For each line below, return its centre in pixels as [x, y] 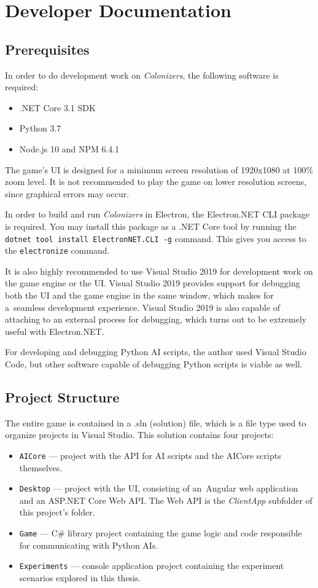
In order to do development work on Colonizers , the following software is [142, 75]
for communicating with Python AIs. [89, 545]
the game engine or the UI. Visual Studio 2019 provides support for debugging [153, 283]
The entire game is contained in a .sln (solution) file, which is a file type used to [156, 422]
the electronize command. [57, 250]
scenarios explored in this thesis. [80, 577]
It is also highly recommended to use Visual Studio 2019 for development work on [159, 271]
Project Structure [62, 397]
